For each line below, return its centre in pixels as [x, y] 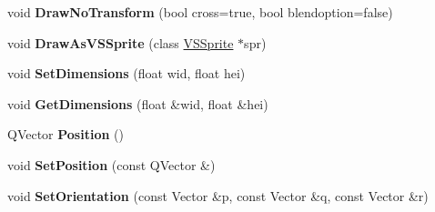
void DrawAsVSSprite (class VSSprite [121, 42]
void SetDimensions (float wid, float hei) [126, 73]
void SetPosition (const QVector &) [111, 164]
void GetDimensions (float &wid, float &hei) [138, 103]
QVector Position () [66, 134]
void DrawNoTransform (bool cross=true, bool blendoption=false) [200, 12]
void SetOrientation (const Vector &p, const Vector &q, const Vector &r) [218, 195]
